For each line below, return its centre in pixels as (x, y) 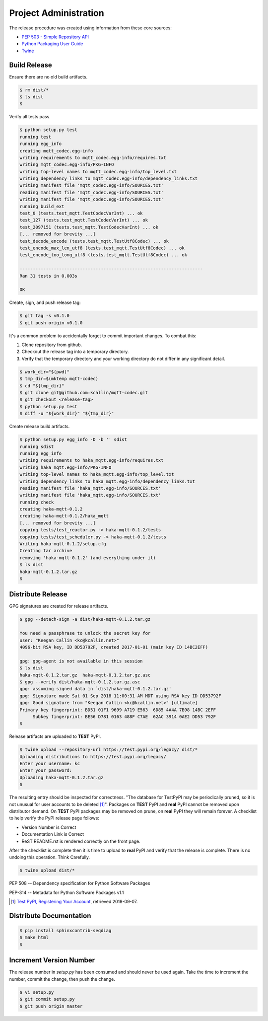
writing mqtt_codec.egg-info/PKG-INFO (67, 165)
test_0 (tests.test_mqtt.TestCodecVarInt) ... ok (81, 213)
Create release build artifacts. (39, 427)
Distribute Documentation (50, 915)
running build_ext (42, 206)
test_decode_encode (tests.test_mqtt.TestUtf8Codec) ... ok (94, 241)
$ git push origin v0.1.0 (51, 323)
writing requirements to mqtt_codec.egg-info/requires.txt (93, 157)
